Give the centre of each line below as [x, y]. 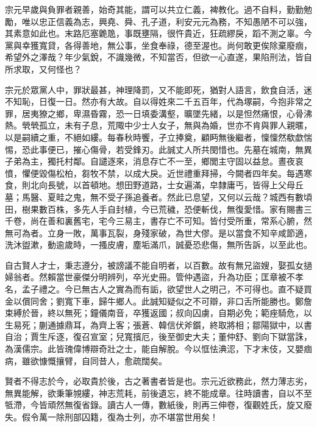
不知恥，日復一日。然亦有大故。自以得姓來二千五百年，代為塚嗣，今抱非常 [154, 101]
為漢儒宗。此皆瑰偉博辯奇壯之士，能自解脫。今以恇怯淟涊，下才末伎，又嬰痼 [158, 349]
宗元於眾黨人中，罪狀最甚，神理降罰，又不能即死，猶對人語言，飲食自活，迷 [158, 89]
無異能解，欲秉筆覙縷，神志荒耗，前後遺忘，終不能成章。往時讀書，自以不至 [158, 393]
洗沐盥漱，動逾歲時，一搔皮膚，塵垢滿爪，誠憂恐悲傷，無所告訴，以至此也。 [158, 245]
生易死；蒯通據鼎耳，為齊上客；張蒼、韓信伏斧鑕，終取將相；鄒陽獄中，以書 [158, 324]
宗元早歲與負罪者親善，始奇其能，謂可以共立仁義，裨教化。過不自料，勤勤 [154, 9]
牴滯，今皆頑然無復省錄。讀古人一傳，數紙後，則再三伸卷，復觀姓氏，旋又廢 [158, 405]
